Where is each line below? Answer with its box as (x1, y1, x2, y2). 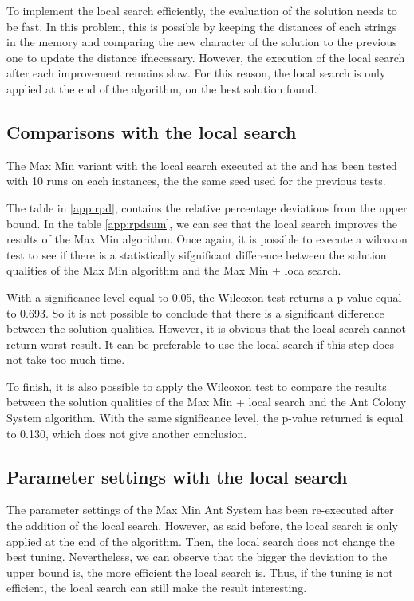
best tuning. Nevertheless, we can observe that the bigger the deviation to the (6, 548, 388, 565)
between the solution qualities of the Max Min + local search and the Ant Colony (6, 393, 407, 410)
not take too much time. (6, 351, 125, 368)
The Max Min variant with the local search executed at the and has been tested (6, 156, 397, 173)
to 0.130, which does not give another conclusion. (6, 425, 247, 441)
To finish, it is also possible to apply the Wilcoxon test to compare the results (6, 378, 387, 394)
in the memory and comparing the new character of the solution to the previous (6, 34, 397, 50)
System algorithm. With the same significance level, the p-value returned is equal (6, 409, 404, 426)
